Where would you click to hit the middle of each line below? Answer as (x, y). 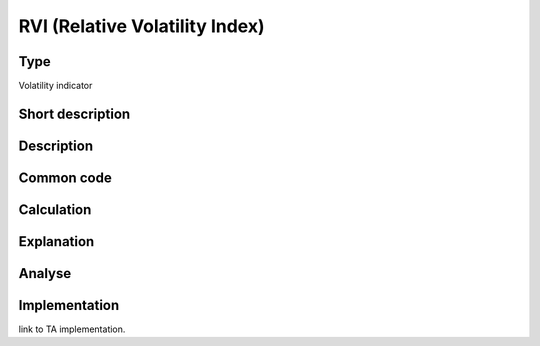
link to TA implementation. (72, 329)
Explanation (56, 241)
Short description (74, 113)
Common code (65, 177)
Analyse (45, 273)
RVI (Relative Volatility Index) (141, 26)
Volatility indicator (55, 86)
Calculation (55, 209)
